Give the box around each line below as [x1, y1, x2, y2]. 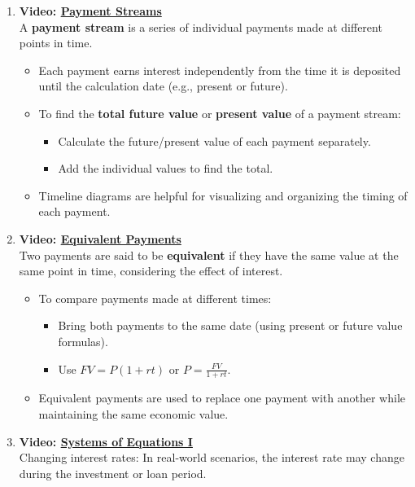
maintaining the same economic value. [38, 405, 229, 422]
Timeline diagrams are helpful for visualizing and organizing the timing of [38, 186, 408, 204]
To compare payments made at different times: [38, 289, 272, 306]
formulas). [58, 332, 108, 349]
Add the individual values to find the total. [58, 160, 273, 177]
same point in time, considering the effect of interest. [19, 262, 283, 279]
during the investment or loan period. [19, 464, 207, 481]
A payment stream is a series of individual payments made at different [19, 18, 382, 35]
